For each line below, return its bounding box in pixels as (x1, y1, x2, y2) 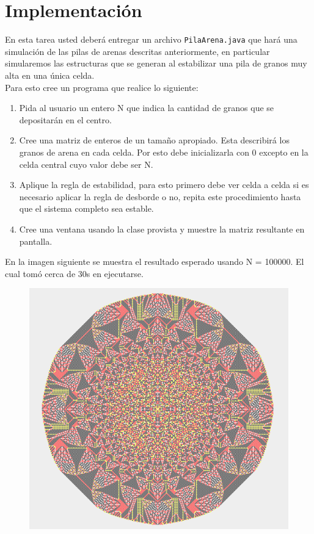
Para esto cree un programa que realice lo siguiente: (5, 81, 199, 93)
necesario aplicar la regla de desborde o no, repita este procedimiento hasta (19, 190, 301, 203)
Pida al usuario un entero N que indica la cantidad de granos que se (19, 101, 274, 114)
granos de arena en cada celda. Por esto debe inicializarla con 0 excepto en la (19, 145, 309, 158)
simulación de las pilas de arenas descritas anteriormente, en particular (5, 45, 270, 57)
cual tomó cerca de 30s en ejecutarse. (5, 267, 144, 280)
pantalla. (19, 234, 53, 247)
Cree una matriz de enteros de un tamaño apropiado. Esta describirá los (19, 134, 290, 146)
